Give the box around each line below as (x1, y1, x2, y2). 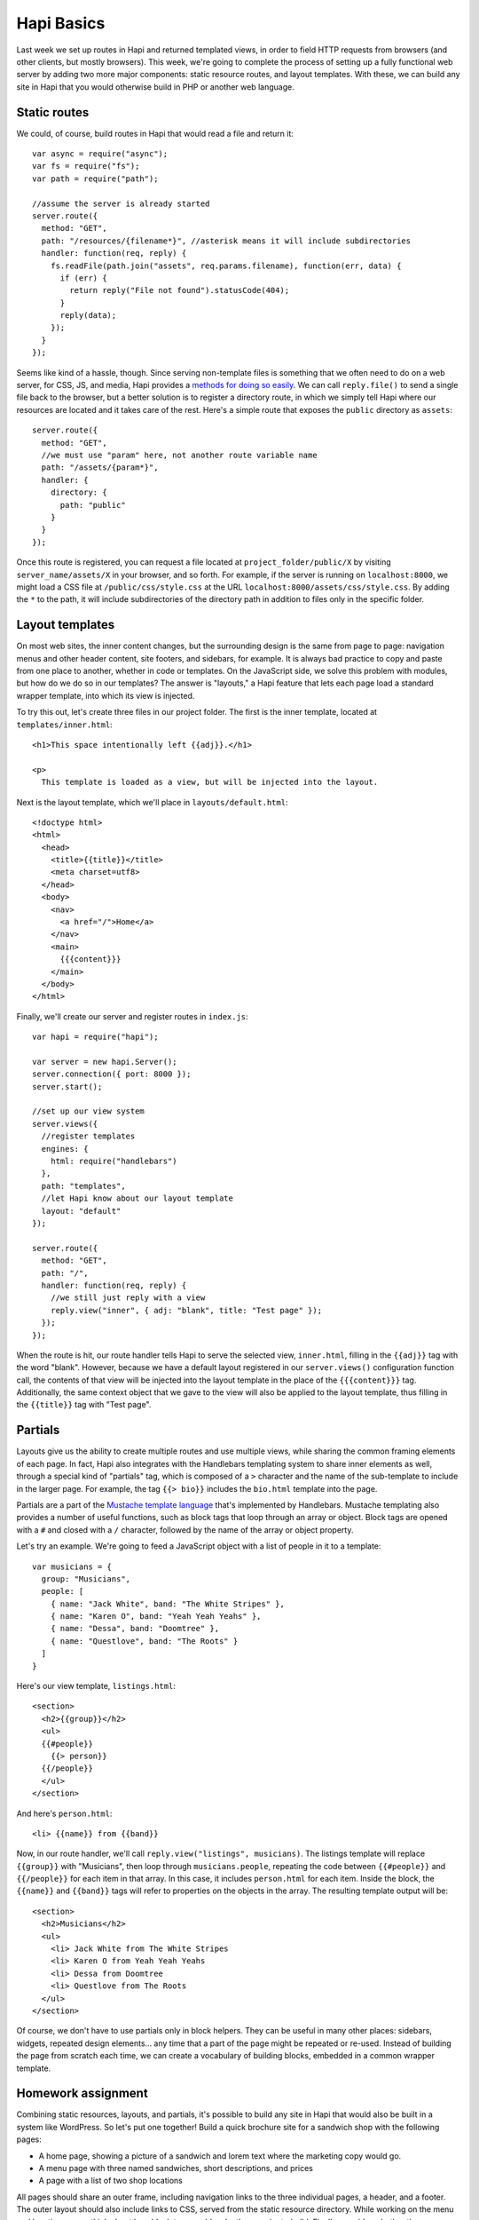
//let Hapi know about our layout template (41, 1193, 234, 1203)
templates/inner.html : (16, 719, 113, 730)
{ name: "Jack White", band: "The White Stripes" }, (50, 1598, 286, 1609)
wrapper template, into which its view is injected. (16, 690, 195, 701)
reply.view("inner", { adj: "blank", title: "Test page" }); (50, 1305, 323, 1315)
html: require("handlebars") (50, 1156, 177, 1167)
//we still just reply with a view (50, 1293, 206, 1303)
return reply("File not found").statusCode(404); (69, 285, 290, 296)
